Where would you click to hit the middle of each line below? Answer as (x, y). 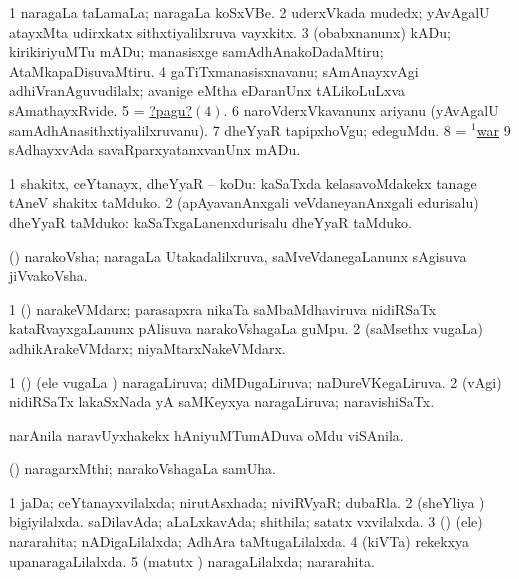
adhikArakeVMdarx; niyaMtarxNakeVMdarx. (147, 347)
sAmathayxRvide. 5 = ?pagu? (101, 109)
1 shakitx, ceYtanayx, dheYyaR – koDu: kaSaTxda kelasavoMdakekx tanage (243, 182)
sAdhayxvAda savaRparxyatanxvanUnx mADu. (155, 149)
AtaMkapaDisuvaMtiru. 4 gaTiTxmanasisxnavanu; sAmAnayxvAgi (214, 70)
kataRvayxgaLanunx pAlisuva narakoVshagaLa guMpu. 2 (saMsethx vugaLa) (246, 328)
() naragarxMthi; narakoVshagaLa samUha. (142, 468)
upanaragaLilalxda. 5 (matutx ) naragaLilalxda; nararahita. (192, 560)
